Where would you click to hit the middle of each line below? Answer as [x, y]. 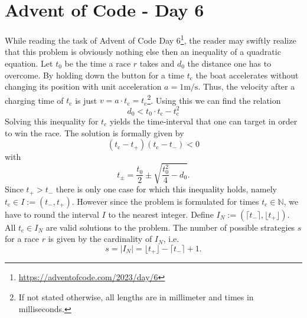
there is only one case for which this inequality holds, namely [166, 189]
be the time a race [98, 63]
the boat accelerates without [247, 75]
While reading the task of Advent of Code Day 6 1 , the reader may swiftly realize [151, 39]
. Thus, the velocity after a [246, 86]
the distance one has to [229, 63]
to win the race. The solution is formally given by [94, 132]
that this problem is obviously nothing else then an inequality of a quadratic [143, 52]
